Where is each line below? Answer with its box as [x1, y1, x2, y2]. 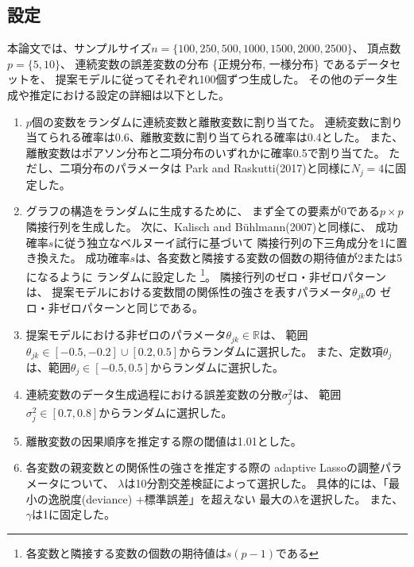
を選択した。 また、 [299, 490, 404, 507]
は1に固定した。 [32, 506, 116, 523]
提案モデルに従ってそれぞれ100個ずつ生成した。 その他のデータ [55, 71, 387, 87]
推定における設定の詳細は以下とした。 [29, 86, 230, 102]
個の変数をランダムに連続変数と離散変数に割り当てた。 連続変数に [31, 113, 381, 129]
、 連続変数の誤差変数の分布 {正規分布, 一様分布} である [60, 55, 357, 71]
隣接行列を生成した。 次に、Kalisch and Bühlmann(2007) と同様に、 [25, 218, 372, 234]
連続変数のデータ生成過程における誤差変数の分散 [25, 386, 282, 403]
